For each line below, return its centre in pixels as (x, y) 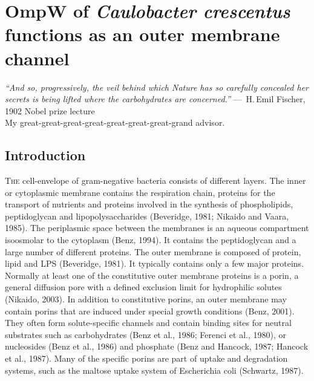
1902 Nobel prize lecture (50, 110)
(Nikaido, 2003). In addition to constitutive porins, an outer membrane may (146, 299)
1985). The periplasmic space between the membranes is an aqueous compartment (157, 228)
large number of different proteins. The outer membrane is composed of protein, (153, 251)
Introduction (45, 155)
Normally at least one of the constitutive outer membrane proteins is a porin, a (152, 275)
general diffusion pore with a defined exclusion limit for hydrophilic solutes (143, 287)
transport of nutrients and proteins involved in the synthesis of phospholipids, (149, 204)
